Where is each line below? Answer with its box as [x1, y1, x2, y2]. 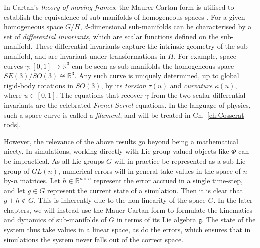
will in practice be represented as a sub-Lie [114, 155, 246, 166]
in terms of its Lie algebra [116, 214, 196, 225]
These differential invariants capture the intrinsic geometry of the [34, 41, 235, 51]
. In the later [213, 195, 253, 205]
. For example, [173, 50, 218, 61]
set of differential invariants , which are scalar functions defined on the [4, 31, 219, 41]
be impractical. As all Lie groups [4, 155, 104, 166]
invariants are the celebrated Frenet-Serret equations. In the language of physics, [4, 99, 251, 110]
